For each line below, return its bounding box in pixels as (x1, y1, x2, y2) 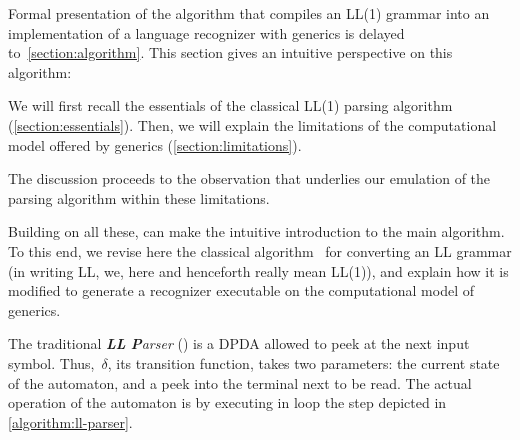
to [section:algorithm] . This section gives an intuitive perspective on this (8, 42, 453, 63)
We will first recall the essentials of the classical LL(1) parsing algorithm (8, 95, 453, 116)
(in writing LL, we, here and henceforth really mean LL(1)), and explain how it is (8, 260, 509, 281)
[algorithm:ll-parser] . (8, 411, 133, 432)
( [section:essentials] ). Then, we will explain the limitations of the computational (8, 114, 497, 135)
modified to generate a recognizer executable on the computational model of (8, 280, 474, 301)
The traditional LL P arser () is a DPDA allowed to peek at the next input (8, 333, 470, 354)
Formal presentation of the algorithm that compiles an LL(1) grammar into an (8, 3, 490, 23)
